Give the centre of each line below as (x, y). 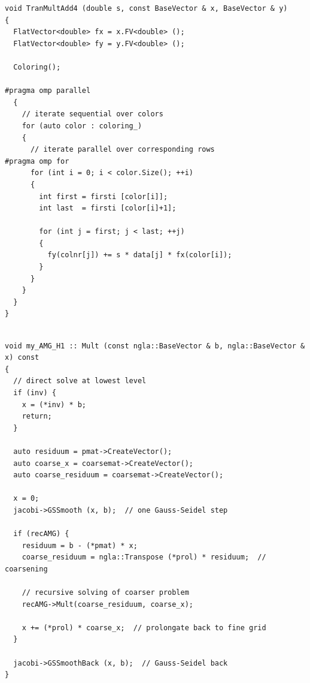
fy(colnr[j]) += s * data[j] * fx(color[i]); (140, 255)
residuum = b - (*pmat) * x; (80, 545)
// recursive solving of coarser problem (105, 593)
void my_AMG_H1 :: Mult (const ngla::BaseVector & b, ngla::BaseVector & (155, 346)
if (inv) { (35, 393)
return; (37, 416)
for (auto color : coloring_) (82, 126)
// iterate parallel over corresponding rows (122, 150)
